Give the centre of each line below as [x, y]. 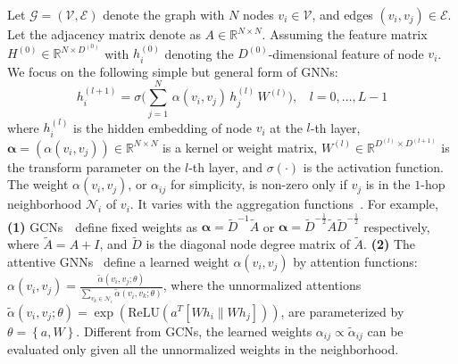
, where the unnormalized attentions [262, 285]
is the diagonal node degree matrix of [248, 244]
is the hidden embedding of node [163, 127]
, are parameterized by [342, 311]
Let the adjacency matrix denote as [104, 34]
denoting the [199, 53]
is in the [388, 184]
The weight [38, 184]
